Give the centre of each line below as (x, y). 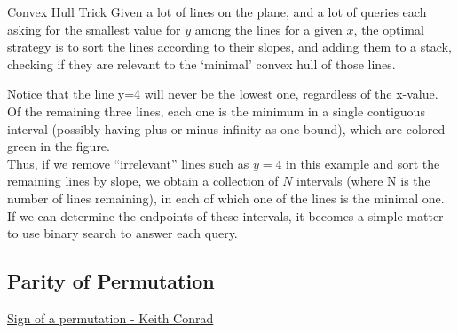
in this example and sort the (363, 163)
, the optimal (389, 29)
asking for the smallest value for (94, 29)
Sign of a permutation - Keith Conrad (111, 317)
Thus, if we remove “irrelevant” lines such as (128, 163)
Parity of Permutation (111, 281)
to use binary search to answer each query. (122, 233)
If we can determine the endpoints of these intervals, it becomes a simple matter (225, 215)
